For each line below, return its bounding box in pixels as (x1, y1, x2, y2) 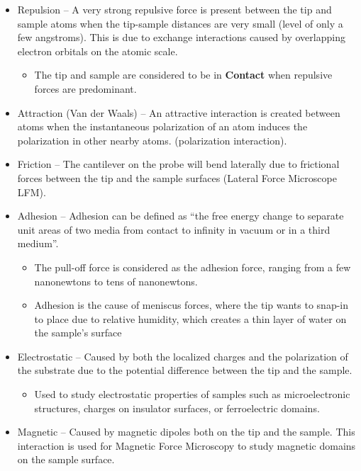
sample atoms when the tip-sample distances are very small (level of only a (17, 16, 343, 30)
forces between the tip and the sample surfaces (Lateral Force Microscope (17, 170, 337, 185)
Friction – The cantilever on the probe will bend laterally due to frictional (17, 157, 340, 171)
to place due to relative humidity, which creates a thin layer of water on (34, 311, 347, 326)
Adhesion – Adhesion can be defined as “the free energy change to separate (17, 208, 344, 223)
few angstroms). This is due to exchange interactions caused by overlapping (17, 30, 345, 45)
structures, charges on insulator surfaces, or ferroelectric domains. (34, 400, 320, 415)
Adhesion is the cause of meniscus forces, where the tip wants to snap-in (34, 297, 349, 312)
